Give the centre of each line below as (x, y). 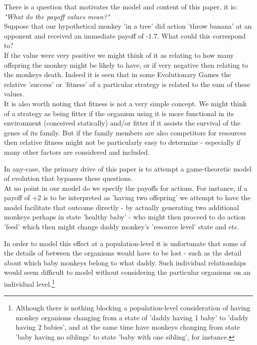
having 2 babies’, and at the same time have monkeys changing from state (128, 327)
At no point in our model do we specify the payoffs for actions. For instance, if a (126, 188)
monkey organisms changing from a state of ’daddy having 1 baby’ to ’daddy (132, 317)
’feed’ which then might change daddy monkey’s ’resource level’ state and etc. (122, 227)
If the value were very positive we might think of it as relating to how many (119, 55)
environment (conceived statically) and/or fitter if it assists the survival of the (122, 123)
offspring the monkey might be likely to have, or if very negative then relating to (126, 65)
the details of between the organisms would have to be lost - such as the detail (123, 253)
